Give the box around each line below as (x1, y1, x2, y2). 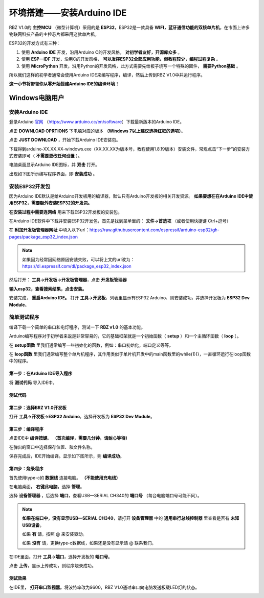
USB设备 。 (22, 522, 44, 528)
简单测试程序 (9, 314, 40, 321)
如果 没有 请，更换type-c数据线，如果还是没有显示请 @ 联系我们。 (22, 540, 156, 546)
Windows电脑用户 (9, 94, 65, 102)
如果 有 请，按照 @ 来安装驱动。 (22, 531, 88, 537)
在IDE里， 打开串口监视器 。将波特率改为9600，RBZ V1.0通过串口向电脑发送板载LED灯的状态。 (9, 584, 200, 590)
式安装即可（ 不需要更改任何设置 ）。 (9, 153, 83, 159)
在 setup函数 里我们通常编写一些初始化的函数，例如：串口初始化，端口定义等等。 (9, 342, 174, 348)
